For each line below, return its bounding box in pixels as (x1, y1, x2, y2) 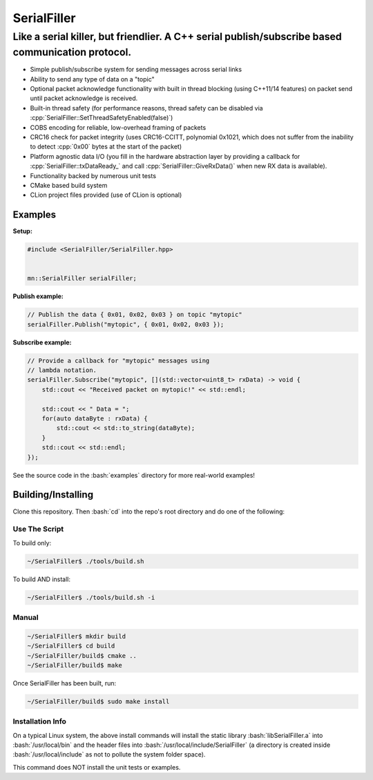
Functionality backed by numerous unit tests (30, 171, 157, 179)
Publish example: (12, 292, 64, 300)
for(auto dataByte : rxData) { (41, 415, 148, 422)
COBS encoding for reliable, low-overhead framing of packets (30, 123, 207, 131)
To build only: (12, 538, 52, 547)
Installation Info (12, 716, 67, 726)
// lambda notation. (27, 367, 97, 374)
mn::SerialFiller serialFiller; (27, 275, 137, 282)
